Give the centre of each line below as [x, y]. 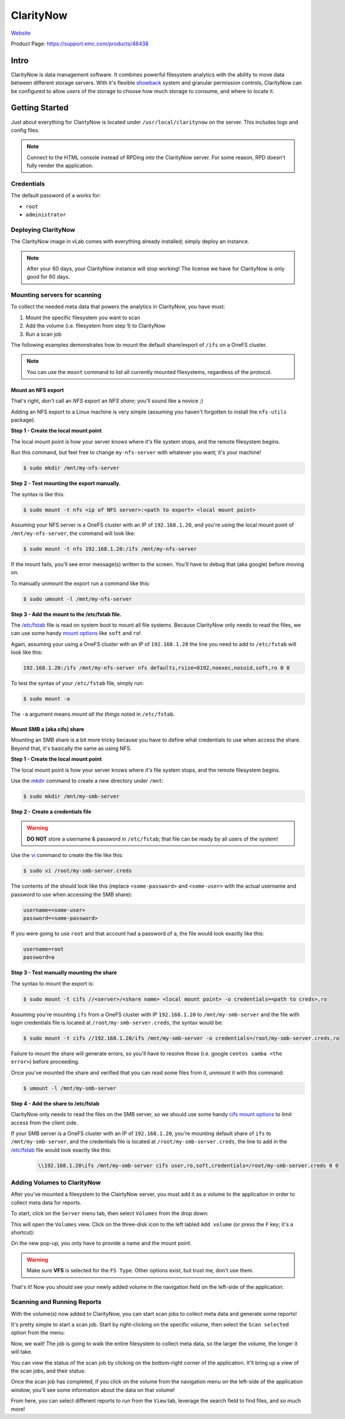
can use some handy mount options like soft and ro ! [76, 633]
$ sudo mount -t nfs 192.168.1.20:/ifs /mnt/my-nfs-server [110, 549]
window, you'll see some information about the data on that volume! [93, 1390]
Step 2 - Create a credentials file [51, 812]
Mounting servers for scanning [56, 295]
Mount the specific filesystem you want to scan [83, 317]
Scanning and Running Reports [56, 1302]
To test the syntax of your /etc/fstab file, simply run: [77, 683]
